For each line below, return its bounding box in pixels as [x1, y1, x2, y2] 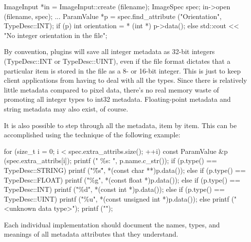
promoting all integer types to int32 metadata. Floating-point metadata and [4, 94, 231, 104]
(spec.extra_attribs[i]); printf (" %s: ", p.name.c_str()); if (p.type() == [4, 155, 217, 166]
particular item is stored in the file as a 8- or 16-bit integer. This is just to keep [4, 65, 241, 75]
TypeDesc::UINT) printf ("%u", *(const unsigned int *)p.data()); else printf [4, 193, 229, 204]
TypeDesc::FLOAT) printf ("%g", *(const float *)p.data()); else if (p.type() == [4, 174, 240, 185]
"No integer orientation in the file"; [4, 30, 108, 40]
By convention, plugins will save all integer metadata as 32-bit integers [4, 46, 215, 56]
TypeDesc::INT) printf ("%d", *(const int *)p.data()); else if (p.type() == [4, 184, 225, 194]
